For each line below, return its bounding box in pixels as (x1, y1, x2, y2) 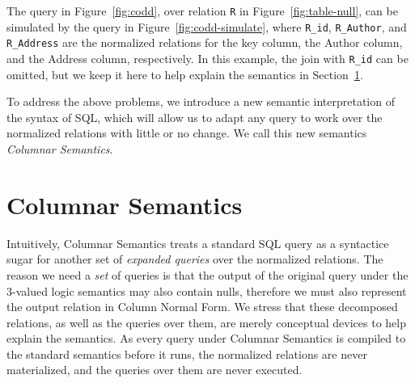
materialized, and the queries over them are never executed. (6, 361, 303, 378)
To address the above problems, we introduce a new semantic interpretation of (6, 93, 395, 110)
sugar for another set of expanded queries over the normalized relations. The (6, 250, 383, 267)
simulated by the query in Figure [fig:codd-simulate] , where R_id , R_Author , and (6, 18, 407, 35)
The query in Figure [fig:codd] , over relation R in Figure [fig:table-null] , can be (6, 2, 398, 19)
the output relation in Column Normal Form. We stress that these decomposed (6, 298, 398, 315)
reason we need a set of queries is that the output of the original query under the (6, 266, 409, 283)
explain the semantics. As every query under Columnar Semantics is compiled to (6, 330, 406, 347)
